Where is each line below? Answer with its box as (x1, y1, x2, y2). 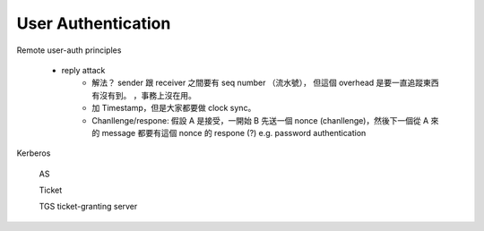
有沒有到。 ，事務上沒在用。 (91, 90, 196, 100)
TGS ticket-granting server (39, 201, 138, 212)
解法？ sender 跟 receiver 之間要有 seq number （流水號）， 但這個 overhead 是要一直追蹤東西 (91, 77, 439, 89)
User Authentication (16, 13, 171, 33)
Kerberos (16, 148, 51, 158)
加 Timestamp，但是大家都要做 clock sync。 (91, 103, 256, 114)
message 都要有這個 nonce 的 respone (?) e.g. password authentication (101, 127, 367, 138)
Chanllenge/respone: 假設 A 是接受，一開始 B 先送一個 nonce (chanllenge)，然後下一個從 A (91, 115, 429, 125)
